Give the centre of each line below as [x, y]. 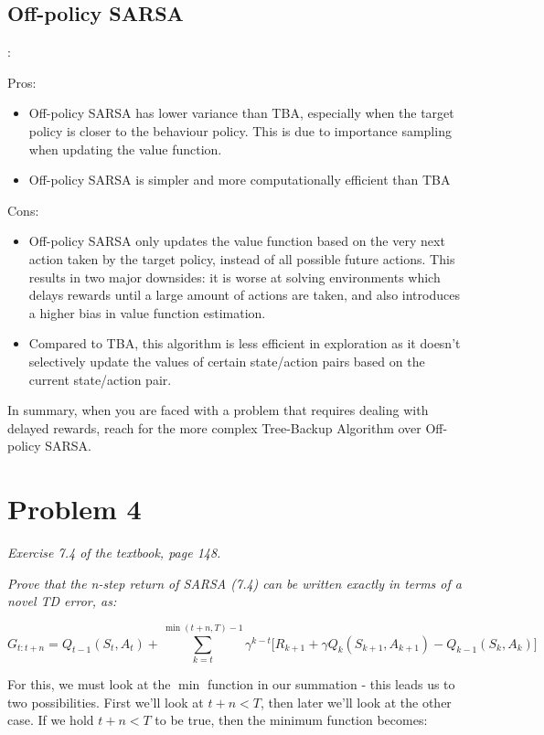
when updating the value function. [125, 149]
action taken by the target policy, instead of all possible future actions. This [242, 258]
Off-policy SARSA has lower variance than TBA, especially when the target [241, 113]
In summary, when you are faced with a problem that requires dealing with [218, 410]
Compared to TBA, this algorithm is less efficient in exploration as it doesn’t [245, 343]
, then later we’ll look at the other [356, 702]
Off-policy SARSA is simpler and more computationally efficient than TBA [240, 180]
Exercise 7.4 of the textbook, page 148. [114, 553]
